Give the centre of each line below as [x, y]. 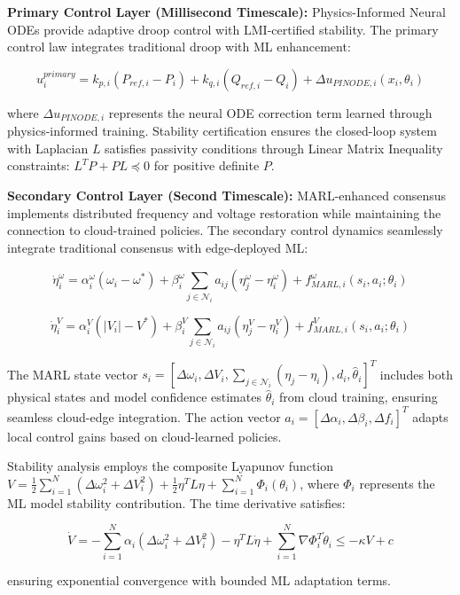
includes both [416, 374]
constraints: [39, 165]
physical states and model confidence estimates [134, 397]
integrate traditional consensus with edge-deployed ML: [158, 247]
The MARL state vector [73, 374]
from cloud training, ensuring [359, 397]
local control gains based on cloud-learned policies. [144, 436]
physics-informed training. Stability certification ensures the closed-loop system [222, 131]
